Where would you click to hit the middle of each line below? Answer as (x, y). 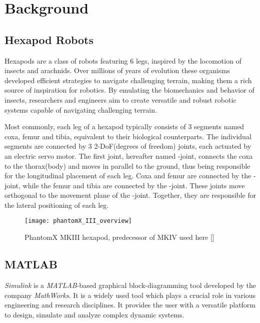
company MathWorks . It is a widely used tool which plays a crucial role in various (130, 295)
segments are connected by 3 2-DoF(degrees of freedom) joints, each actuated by (128, 146)
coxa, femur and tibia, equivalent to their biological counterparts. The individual (128, 136)
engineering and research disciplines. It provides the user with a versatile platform (130, 305)
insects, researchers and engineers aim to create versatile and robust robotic (120, 99)
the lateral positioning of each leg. (57, 205)
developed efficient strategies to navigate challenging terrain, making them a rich (128, 80)
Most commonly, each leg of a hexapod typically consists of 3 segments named (124, 126)
